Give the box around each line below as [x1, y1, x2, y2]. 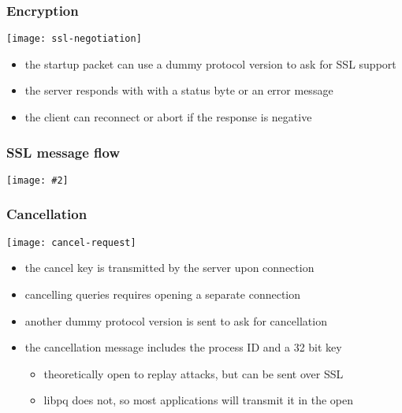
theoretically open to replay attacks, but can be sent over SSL [43, 365, 344, 381]
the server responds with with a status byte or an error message [24, 82, 333, 99]
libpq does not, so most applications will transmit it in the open [43, 392, 354, 408]
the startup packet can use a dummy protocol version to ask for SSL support [24, 55, 396, 72]
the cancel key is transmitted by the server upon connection [24, 259, 315, 276]
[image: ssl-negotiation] [6, 33, 142, 45]
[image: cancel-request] [6, 236, 136, 248]
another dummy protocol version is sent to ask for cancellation [24, 312, 327, 329]
